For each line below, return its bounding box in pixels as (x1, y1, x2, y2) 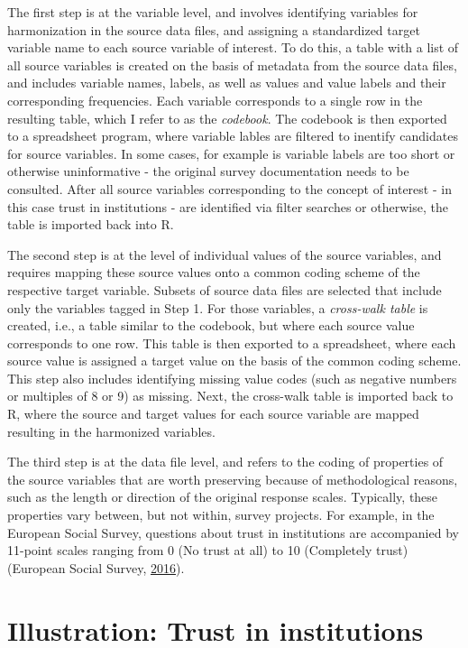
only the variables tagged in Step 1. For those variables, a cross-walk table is (7, 298, 428, 317)
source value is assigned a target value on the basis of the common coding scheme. (7, 351, 462, 370)
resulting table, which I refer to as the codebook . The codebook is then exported (7, 108, 447, 127)
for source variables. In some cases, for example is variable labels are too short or (7, 143, 455, 162)
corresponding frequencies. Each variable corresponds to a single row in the (7, 90, 423, 109)
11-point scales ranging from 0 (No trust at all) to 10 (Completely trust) (7, 541, 408, 560)
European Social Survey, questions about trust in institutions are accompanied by (7, 523, 459, 542)
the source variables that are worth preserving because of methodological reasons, (7, 469, 458, 488)
